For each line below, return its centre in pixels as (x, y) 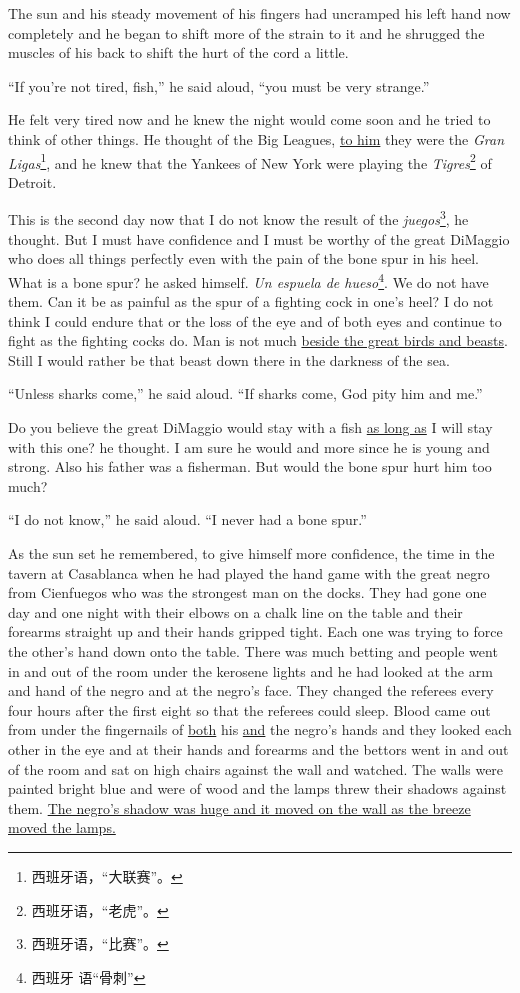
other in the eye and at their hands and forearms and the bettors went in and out (258, 748)
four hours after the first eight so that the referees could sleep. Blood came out (249, 709)
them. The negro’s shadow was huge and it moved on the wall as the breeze (239, 807)
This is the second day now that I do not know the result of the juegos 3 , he (238, 218)
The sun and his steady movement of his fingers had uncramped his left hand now (259, 13)
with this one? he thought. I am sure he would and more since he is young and (249, 446)
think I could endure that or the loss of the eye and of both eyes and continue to (255, 320)
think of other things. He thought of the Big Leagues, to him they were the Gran (256, 138)
